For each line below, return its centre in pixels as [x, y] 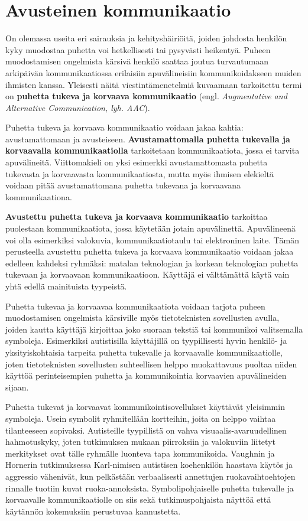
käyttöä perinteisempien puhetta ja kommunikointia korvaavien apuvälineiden [146, 375]
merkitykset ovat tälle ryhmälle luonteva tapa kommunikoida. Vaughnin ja [140, 453]
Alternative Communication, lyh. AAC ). [78, 107]
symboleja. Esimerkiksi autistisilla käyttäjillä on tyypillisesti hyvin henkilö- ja [146, 341]
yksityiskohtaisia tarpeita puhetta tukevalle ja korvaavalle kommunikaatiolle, [144, 352]
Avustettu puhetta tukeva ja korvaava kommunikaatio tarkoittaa [137, 216]
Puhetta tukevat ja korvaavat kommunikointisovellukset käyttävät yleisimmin [145, 407]
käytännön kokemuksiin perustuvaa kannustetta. [93, 511]
